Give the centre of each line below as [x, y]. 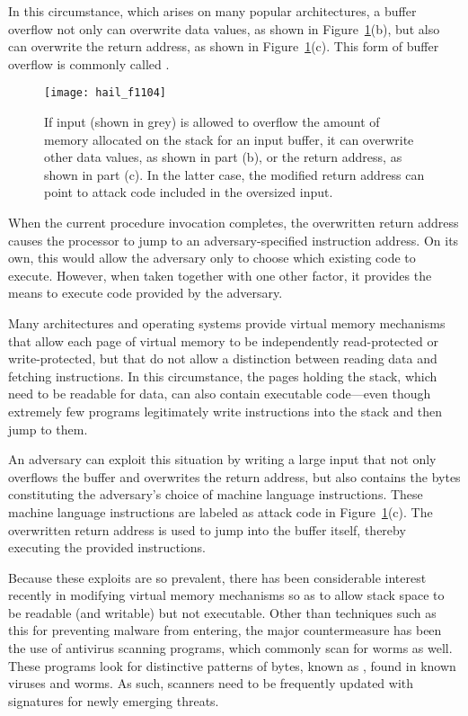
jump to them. [48, 429]
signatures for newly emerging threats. [114, 700]
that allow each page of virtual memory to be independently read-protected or [223, 340]
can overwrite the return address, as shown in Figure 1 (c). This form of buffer [224, 46]
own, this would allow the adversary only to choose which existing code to [212, 258]
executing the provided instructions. [107, 547]
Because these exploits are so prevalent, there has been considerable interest [217, 577]
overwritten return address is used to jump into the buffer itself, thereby [207, 529]
